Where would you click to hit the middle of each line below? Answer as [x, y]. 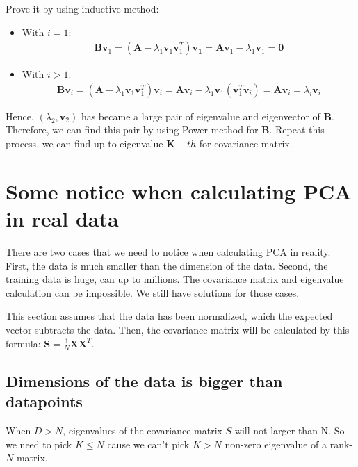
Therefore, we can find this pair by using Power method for [132, 130]
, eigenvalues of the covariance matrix [143, 430]
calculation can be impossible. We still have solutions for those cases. [153, 292]
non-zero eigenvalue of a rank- [289, 444]
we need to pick [39, 444]
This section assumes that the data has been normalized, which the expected [169, 316]
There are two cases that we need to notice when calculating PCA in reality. [168, 251]
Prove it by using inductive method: [82, 8]
